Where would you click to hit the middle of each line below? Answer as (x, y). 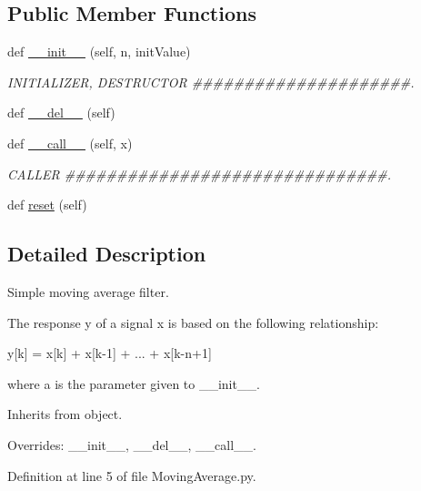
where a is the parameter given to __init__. (134, 383)
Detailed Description (107, 254)
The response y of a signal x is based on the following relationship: (193, 322)
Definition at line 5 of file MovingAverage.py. (132, 475)
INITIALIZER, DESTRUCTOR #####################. (211, 82)
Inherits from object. (65, 414)
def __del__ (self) (61, 113)
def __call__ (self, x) (70, 143)
